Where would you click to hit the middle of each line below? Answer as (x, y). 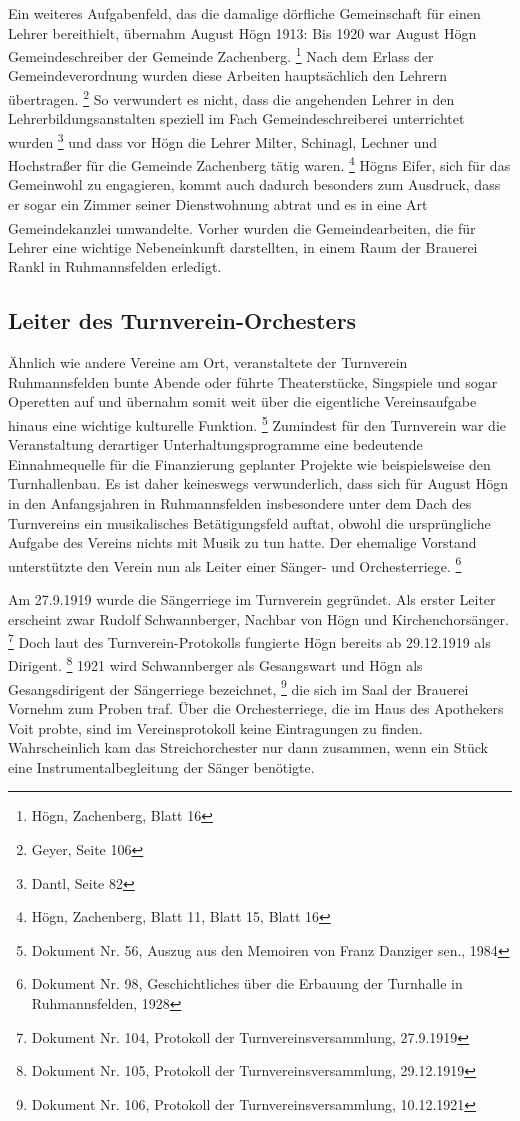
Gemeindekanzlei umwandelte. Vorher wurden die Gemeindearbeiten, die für (242, 227)
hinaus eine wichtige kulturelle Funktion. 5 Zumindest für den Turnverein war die (257, 423)
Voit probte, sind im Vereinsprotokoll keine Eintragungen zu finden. (215, 727)
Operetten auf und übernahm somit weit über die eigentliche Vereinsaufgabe (242, 401)
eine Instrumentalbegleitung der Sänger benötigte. (161, 766)
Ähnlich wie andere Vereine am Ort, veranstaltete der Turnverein (208, 362)
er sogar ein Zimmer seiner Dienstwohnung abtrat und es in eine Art (218, 203)
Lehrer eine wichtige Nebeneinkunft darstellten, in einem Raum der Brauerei (243, 246)
